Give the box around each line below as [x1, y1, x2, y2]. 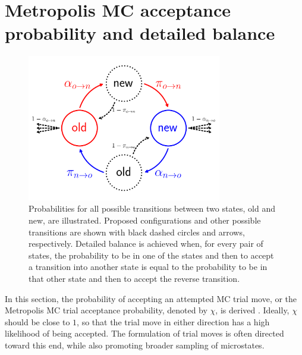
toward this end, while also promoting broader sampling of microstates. [5, 338, 265, 351]
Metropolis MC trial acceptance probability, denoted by [5, 304, 207, 316]
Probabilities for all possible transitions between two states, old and [29, 202, 276, 215]
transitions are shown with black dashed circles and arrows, [29, 225, 245, 238]
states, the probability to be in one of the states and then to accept [29, 249, 274, 261]
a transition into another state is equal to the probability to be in [29, 260, 268, 273]
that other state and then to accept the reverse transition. [29, 272, 240, 284]
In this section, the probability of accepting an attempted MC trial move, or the [5, 292, 297, 304]
